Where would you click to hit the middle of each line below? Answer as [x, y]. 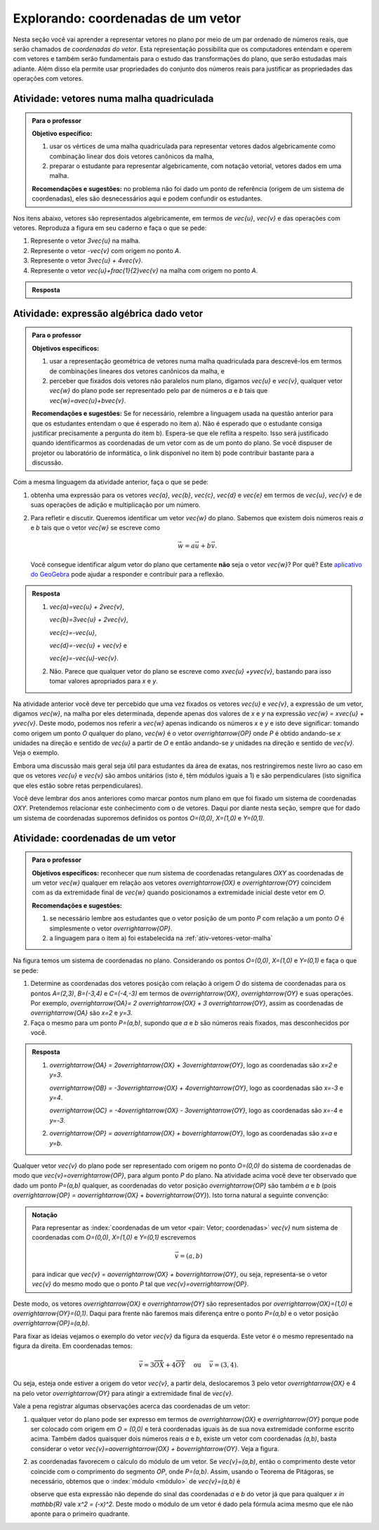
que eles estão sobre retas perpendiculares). [78, 785]
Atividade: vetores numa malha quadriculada [113, 98]
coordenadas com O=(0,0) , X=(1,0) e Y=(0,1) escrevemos [114, 1237]
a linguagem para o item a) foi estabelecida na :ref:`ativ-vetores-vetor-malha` [161, 938]
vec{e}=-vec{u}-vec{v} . [84, 658]
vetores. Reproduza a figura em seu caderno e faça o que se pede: [110, 228]
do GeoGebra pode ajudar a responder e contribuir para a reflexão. [127, 574]
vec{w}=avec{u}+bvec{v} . [88, 400]
